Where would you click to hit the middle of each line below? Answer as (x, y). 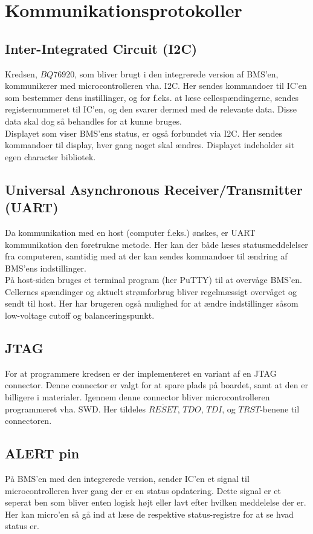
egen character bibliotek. (50, 156)
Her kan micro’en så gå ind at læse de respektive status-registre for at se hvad (149, 514)
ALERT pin (42, 453)
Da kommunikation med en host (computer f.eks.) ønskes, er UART (130, 232)
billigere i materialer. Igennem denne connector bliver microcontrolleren (137, 397)
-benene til (280, 409)
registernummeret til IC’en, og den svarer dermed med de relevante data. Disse (151, 109)
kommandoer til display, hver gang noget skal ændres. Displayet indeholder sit (150, 145)
